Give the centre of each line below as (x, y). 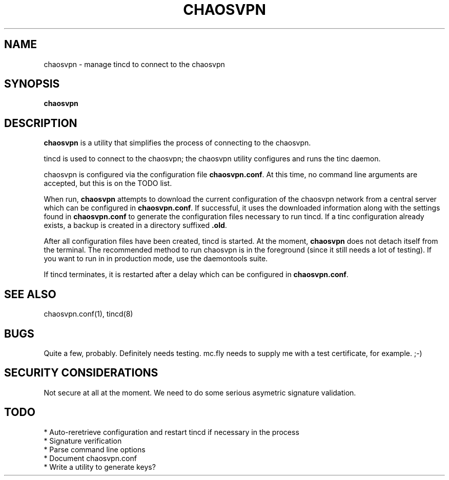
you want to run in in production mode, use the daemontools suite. (156, 259)
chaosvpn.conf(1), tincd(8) (88, 314)
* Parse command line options (95, 449)
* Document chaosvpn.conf (90, 458)
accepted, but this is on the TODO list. (108, 183)
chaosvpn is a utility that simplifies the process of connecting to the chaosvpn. (177, 143)
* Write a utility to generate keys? (100, 467)
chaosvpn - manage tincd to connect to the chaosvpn (134, 64)
